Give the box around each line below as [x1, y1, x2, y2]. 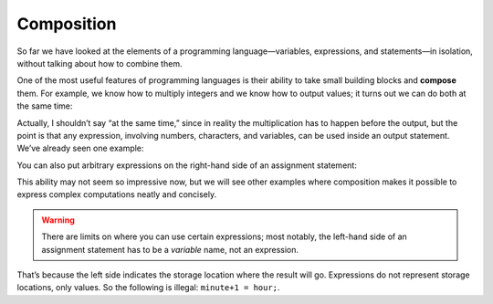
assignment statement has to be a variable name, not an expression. [41, 244, 299, 255]
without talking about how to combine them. [16, 58, 183, 68]
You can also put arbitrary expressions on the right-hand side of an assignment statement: [16, 160, 358, 171]
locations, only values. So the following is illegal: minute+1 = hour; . [16, 282, 280, 293]
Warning [41, 215, 75, 225]
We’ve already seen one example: [16, 142, 144, 154]
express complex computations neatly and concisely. [16, 189, 217, 200]
